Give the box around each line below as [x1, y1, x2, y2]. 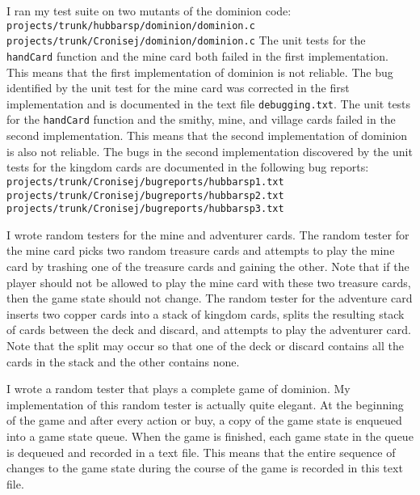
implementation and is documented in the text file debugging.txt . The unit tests [6, 95, 411, 112]
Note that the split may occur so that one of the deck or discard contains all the [6, 336, 404, 353]
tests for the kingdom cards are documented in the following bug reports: [6, 159, 369, 176]
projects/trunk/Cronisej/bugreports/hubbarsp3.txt [6, 203, 284, 215]
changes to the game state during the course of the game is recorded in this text [6, 459, 403, 476]
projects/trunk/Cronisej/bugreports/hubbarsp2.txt [6, 189, 284, 201]
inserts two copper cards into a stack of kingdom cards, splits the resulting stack [6, 305, 405, 322]
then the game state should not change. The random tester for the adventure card [6, 290, 413, 307]
